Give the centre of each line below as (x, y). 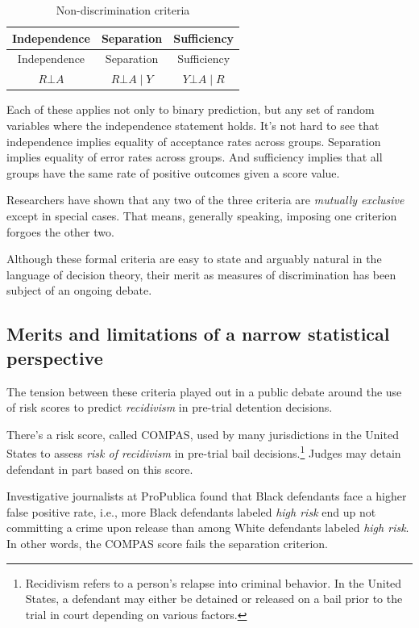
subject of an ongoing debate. (79, 290)
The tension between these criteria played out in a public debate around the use (204, 391)
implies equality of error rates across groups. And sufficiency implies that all (195, 157)
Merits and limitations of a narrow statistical (198, 334)
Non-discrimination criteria (123, 10)
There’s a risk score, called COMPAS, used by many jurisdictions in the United (203, 434)
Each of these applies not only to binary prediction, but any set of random (191, 109)
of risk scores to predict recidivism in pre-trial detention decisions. (170, 407)
